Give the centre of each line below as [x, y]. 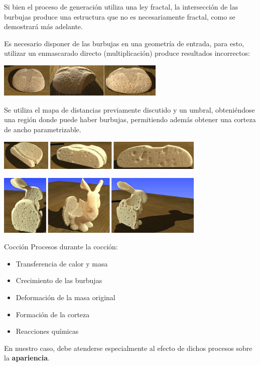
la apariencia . [27, 358]
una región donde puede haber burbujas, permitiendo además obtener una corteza [130, 119]
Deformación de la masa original [66, 297]
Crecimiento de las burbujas [59, 280]
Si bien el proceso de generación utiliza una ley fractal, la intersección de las [121, 7]
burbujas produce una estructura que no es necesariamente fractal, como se [120, 16]
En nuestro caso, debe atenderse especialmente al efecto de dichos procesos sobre [128, 348]
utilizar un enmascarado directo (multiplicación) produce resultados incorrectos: [127, 53]
